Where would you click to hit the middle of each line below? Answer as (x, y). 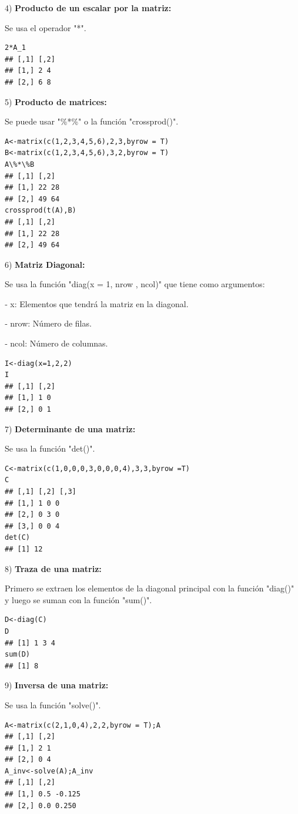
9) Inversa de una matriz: (57, 685)
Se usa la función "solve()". (53, 704)
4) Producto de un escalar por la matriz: (88, 8)
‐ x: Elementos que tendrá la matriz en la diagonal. (97, 303)
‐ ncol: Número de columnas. (56, 343)
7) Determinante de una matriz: (70, 428)
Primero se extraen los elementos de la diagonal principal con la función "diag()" (150, 588)
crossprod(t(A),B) (41, 211)
